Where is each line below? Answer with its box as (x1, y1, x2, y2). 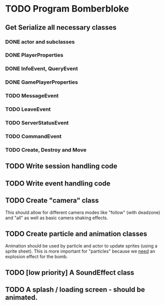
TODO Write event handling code (5, 179, 111, 188)
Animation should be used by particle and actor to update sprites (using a (5, 243, 157, 249)
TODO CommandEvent (5, 133, 62, 140)
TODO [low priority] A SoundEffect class (5, 268, 134, 277)
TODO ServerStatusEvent (5, 119, 69, 127)
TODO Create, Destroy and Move (5, 146, 87, 153)
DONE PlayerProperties (5, 51, 64, 58)
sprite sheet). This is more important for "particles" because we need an (5, 248, 155, 255)
